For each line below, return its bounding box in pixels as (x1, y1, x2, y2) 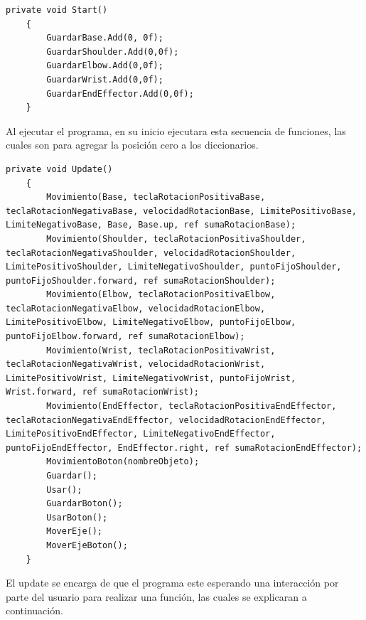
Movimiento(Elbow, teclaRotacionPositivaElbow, (46, 289, 276, 300)
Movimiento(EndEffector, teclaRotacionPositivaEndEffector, (46, 401, 337, 412)
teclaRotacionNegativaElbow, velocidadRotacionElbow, (6, 303, 266, 314)
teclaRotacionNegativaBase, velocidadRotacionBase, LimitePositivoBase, (6, 205, 357, 216)
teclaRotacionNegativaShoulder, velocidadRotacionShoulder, (6, 247, 296, 258)
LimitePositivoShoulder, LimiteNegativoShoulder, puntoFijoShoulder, (6, 262, 342, 272)
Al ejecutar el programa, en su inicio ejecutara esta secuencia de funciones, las (6, 123, 346, 138)
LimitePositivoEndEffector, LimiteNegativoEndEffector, (6, 429, 276, 439)
